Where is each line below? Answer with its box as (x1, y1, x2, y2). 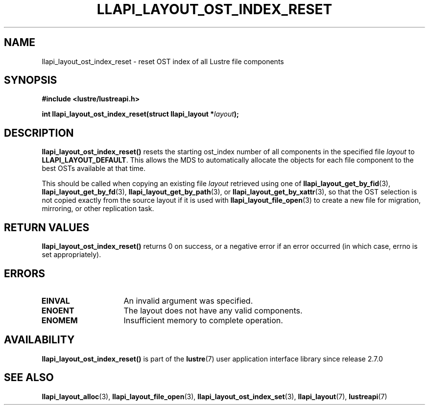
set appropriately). (42, 250, 101, 259)
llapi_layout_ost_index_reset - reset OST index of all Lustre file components (42, 57, 284, 66)
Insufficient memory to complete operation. (123, 315, 283, 325)
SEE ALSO (4, 371, 54, 384)
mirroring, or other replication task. (42, 204, 154, 213)
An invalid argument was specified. (123, 295, 253, 306)
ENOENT (41, 305, 74, 315)
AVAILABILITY (4, 334, 75, 346)
